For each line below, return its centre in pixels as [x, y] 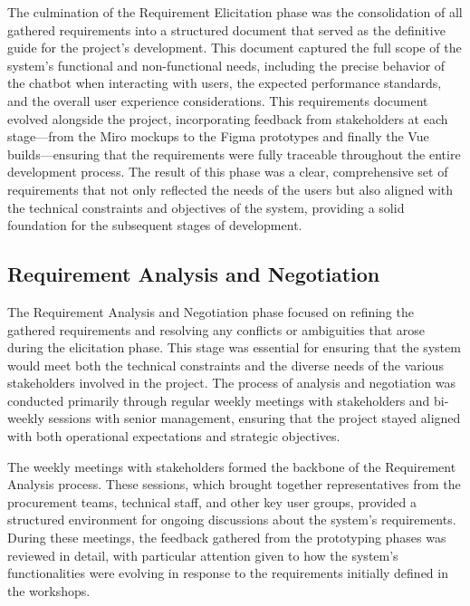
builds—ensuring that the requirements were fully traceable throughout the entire [234, 154]
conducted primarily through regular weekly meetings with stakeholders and [219, 400]
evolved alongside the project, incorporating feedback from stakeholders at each [228, 118]
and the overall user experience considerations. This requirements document [218, 100]
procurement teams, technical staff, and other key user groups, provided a [212, 501]
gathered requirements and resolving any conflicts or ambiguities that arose [216, 329]
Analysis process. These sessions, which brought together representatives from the [234, 484]
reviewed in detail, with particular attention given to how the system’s [203, 555]
